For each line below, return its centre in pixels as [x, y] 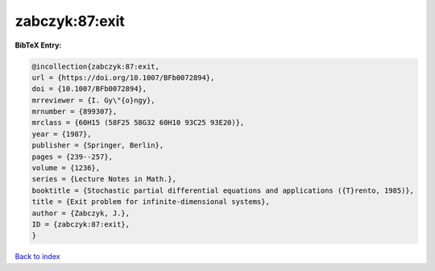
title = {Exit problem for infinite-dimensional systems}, [151, 202]
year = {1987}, [62, 134]
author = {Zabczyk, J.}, [81, 213]
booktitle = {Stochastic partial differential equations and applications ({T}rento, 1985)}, [223, 190]
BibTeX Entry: [38, 45]
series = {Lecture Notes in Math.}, [104, 179]
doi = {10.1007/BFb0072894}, [89, 89]
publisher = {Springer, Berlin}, [98, 146]
